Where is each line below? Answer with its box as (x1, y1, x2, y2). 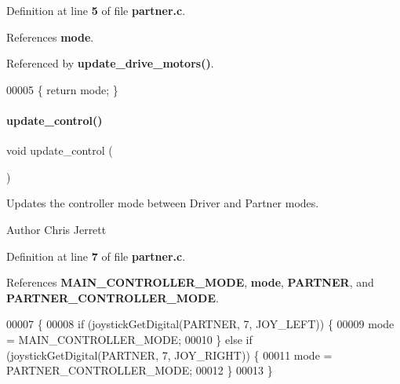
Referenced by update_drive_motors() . (6, 55, 214, 71)
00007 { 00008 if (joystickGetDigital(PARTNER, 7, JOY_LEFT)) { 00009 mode (6, 316, 395, 332)
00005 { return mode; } (6, 81, 118, 97)
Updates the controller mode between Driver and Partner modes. (6, 195, 319, 211)
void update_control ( (6, 142, 113, 159)
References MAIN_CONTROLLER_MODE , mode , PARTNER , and (6, 274, 374, 291)
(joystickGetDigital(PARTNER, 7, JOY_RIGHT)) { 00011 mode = (6, 346, 333, 363)
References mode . (6, 28, 94, 45)
